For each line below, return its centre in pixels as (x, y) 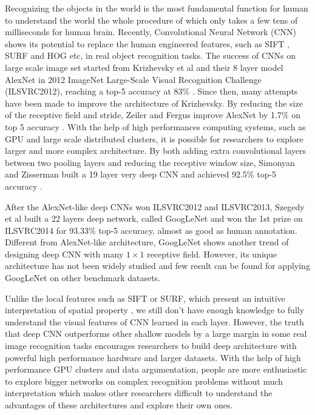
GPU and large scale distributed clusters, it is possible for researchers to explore (154, 138)
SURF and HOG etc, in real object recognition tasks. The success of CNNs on (150, 55)
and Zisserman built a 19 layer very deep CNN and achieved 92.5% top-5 (141, 174)
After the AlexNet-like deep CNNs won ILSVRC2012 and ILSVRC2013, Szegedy (155, 206)
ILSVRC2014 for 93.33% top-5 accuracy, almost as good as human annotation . (151, 230)
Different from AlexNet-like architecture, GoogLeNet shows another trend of (147, 242)
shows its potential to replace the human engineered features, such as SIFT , (147, 43)
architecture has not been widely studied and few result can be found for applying (157, 266)
